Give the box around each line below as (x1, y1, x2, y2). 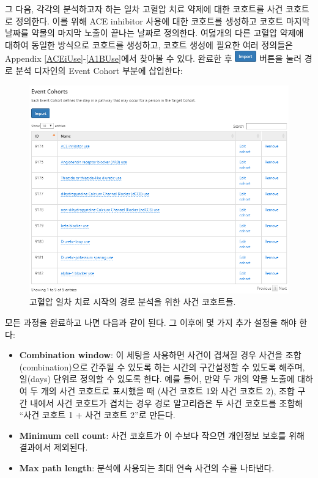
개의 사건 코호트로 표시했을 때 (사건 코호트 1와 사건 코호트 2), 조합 (40, 384, 295, 397)
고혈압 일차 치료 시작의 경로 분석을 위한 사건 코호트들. (29, 295, 236, 308)
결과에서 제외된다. (19, 441, 88, 454)
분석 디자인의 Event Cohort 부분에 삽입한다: (15, 64, 183, 76)
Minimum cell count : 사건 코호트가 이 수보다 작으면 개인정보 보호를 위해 (19, 428, 305, 441)
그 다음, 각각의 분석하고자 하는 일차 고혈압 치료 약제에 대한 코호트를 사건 (5, 2, 283, 15)
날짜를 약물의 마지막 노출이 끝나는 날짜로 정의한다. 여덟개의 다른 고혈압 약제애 (5, 26, 304, 39)
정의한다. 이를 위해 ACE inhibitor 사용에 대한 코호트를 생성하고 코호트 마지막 (15, 14, 310, 27)
